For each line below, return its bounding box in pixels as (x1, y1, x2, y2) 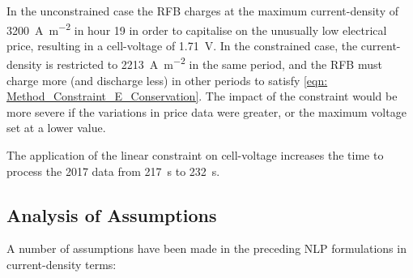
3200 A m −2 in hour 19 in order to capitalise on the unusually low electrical (6, 19, 387, 38)
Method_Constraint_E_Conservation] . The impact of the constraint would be (6, 88, 398, 105)
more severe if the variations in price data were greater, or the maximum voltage (6, 103, 407, 120)
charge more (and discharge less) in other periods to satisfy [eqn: (6, 71, 328, 88)
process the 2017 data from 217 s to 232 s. (6, 162, 220, 179)
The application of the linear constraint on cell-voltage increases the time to (6, 147, 384, 164)
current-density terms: (6, 256, 117, 273)
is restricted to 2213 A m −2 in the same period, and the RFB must (45, 53, 382, 73)
